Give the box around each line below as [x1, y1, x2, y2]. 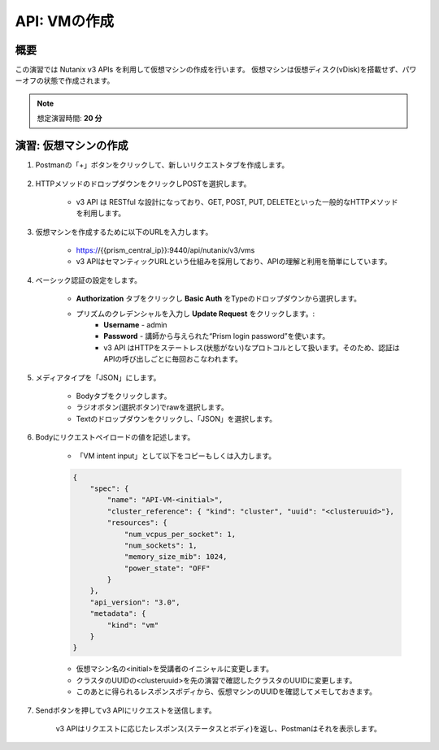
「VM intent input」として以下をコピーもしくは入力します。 [76, 451, 276, 461]
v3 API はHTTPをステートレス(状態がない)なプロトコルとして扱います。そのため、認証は [103, 342, 400, 353]
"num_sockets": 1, [124, 540, 198, 550]
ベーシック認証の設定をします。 [35, 275, 142, 284]
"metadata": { [89, 609, 146, 618]
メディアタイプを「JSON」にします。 [35, 372, 161, 382]
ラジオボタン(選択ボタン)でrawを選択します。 [76, 402, 229, 412]
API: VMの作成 [15, 12, 114, 30]
